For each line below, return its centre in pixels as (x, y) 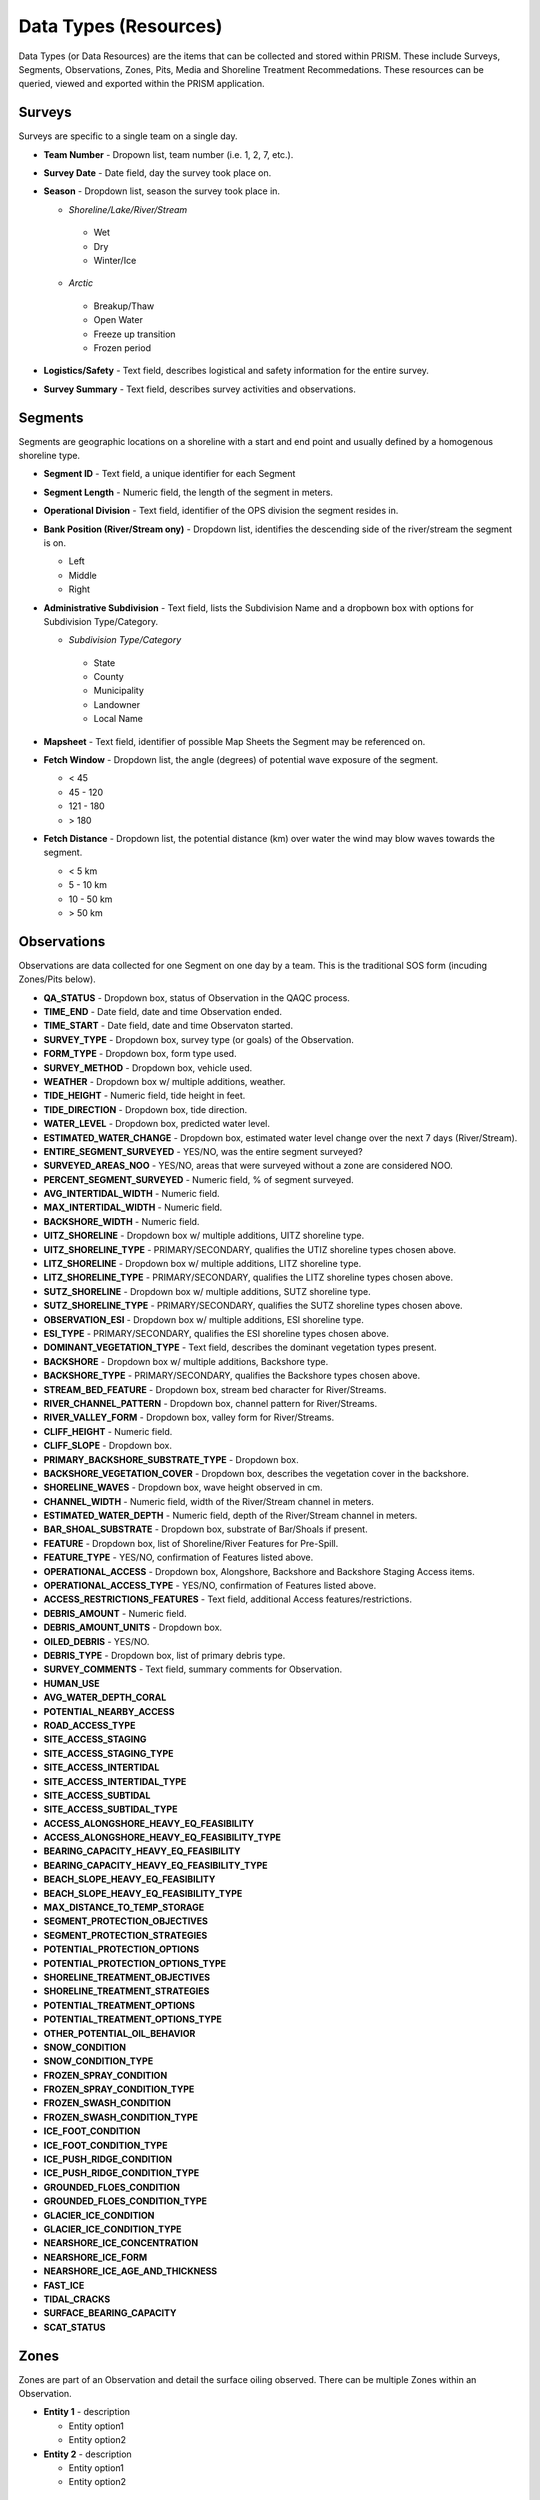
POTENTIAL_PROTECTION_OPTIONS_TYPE (135, 1963)
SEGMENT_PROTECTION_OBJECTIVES (126, 1921)
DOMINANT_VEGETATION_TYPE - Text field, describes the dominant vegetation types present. (240, 1347)
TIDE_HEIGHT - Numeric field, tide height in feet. (144, 1096)
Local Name (118, 719)
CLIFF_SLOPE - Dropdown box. (108, 1446)
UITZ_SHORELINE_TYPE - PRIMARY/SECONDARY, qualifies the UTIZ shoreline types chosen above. (250, 1249)
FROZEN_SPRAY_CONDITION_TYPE (119, 2089)
